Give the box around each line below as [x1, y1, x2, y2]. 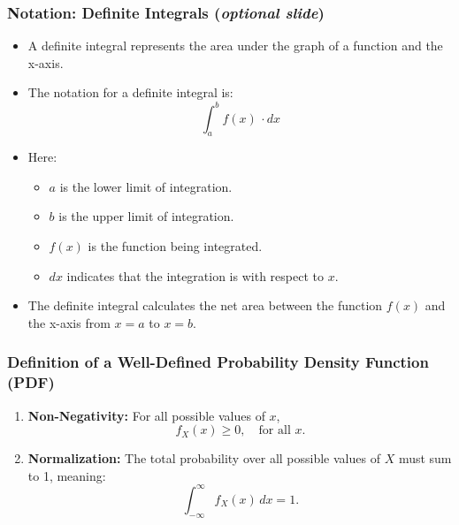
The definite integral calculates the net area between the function [27, 296, 383, 315]
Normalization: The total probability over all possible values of [27, 449, 380, 468]
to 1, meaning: [27, 466, 106, 484]
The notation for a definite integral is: [27, 83, 233, 102]
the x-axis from [27, 313, 111, 331]
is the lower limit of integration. [59, 177, 233, 195]
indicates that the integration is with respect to [66, 266, 324, 285]
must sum [398, 449, 452, 468]
